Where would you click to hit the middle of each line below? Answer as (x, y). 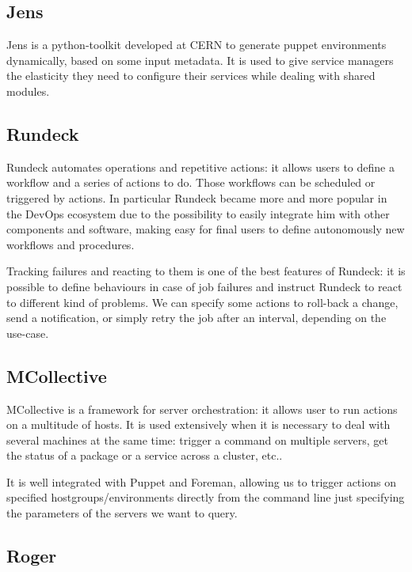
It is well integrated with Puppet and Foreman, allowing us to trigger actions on (201, 481)
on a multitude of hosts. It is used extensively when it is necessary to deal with (198, 424)
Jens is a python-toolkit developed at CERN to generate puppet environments (196, 45)
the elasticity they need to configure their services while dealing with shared (191, 76)
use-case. (28, 333)
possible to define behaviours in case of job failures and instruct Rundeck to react (204, 286)
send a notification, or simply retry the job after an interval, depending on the (196, 318)
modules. (28, 91)
